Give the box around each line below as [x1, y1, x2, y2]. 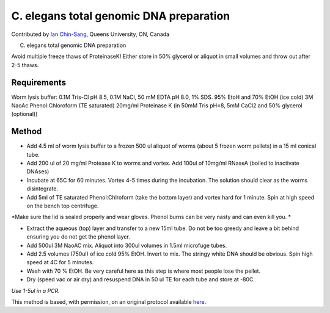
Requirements [11, 77, 67, 88]
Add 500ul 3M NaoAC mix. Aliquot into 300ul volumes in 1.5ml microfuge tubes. [26, 242, 227, 249]
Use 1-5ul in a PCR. [11, 287, 61, 294]
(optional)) [11, 110, 38, 118]
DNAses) [26, 168, 50, 175]
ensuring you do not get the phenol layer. [26, 233, 131, 240]
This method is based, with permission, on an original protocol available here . [11, 298, 207, 305]
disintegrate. [26, 185, 58, 192]
